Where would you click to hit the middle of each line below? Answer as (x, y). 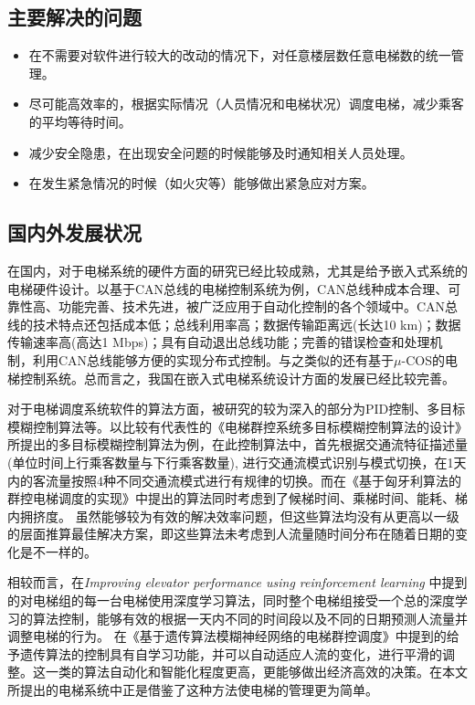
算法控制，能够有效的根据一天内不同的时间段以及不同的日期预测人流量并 (250, 618)
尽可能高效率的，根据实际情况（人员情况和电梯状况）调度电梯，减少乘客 (246, 104)
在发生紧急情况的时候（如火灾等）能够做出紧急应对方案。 (201, 183)
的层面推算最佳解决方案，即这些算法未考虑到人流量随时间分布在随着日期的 (231, 534)
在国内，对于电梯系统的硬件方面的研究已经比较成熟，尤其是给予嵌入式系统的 (237, 270)
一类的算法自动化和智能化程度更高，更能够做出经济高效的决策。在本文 (256, 672)
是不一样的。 (58, 551)
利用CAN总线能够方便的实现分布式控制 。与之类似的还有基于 (213, 359)
